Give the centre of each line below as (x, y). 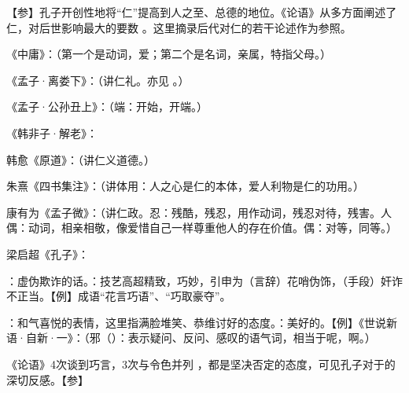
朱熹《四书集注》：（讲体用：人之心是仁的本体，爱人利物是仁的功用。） (185, 186)
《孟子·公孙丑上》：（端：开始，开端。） (107, 107)
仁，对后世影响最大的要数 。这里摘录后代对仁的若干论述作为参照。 (179, 27)
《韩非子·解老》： (52, 132)
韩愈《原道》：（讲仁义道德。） (81, 159)
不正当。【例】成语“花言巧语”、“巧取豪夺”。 (119, 296)
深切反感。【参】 (48, 379)
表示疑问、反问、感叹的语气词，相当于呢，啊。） (252, 338)
